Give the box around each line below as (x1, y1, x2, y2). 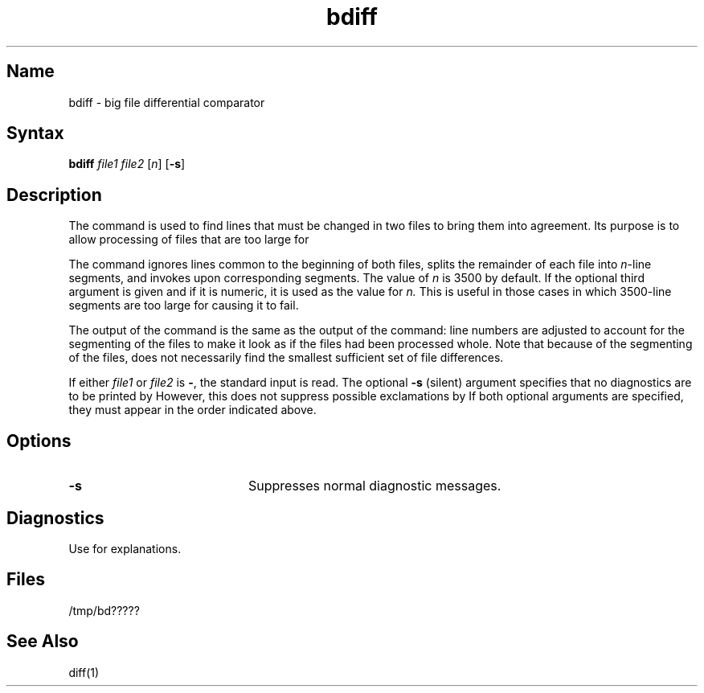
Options (6, 430, 72, 451)
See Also (6, 631, 79, 652)
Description (6, 184, 102, 205)
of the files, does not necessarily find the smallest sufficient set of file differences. (68, 351, 504, 365)
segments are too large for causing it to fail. (68, 298, 299, 313)
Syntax (6, 123, 64, 144)
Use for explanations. (68, 541, 182, 556)
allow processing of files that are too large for (68, 232, 309, 247)
